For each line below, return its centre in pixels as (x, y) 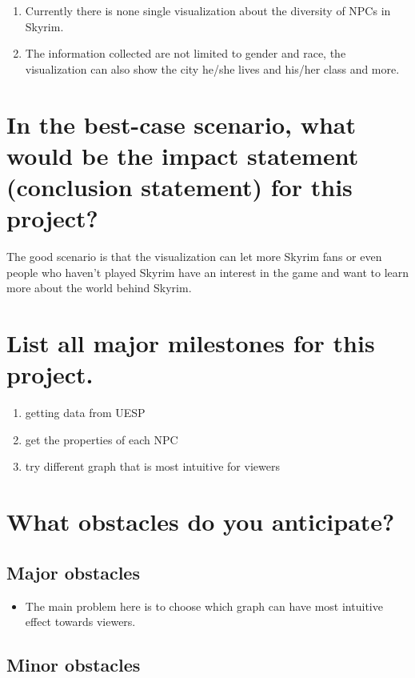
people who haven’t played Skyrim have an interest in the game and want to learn (208, 272)
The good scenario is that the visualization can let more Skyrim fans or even (194, 257)
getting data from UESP (85, 413)
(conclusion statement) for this (180, 186)
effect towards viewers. (80, 622)
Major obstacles (73, 572)
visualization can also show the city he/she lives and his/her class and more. (212, 68)
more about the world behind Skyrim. (99, 288)
